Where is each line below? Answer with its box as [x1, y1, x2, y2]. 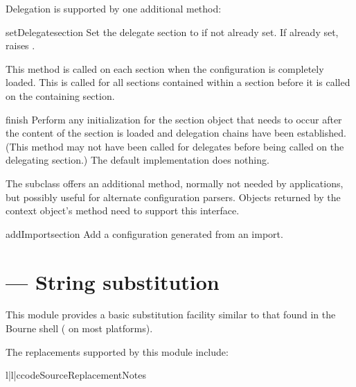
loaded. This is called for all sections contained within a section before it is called [6, 75, 350, 89]
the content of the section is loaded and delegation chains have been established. [6, 126, 346, 140]
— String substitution [6, 267, 220, 295]
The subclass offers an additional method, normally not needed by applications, [6, 175, 344, 190]
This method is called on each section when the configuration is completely [6, 61, 324, 76]
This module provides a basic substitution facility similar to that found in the [6, 307, 336, 322]
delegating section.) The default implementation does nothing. [6, 153, 269, 167]
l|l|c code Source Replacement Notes [6, 368, 146, 382]
